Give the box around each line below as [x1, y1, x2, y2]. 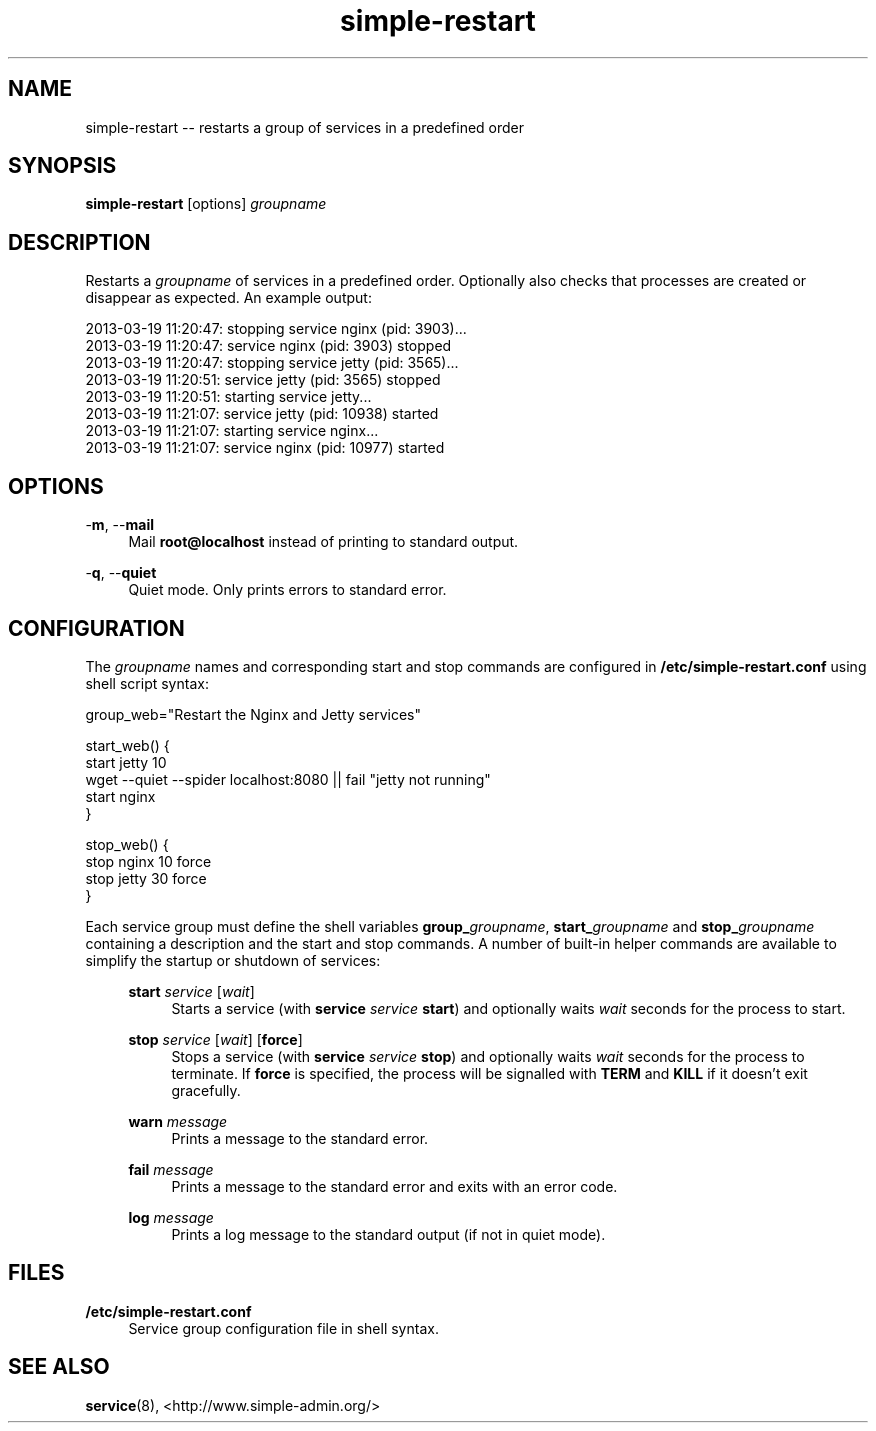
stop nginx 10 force [85, 852, 212, 870]
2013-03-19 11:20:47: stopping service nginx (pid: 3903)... [85, 320, 467, 338]
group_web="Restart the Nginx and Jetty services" [85, 705, 421, 723]
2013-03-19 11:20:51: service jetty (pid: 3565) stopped [85, 371, 441, 389]
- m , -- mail [85, 516, 154, 534]
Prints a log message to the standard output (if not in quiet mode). [171, 1225, 606, 1243]
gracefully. [171, 1081, 241, 1099]
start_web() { [85, 736, 170, 754]
